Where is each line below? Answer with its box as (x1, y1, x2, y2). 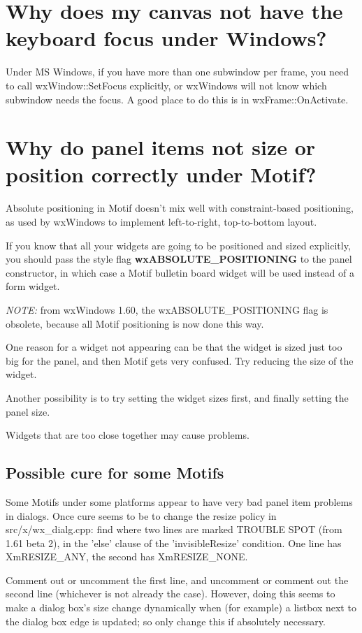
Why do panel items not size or (6, 133, 316, 161)
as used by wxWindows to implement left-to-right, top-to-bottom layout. (6, 214, 317, 228)
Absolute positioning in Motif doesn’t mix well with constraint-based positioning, (6, 201, 354, 215)
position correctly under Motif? (6, 160, 317, 189)
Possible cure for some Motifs (6, 462, 224, 483)
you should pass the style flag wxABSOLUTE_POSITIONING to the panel (6, 252, 352, 266)
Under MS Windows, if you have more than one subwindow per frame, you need (6, 64, 349, 79)
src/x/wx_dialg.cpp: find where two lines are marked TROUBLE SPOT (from (6, 522, 342, 537)
